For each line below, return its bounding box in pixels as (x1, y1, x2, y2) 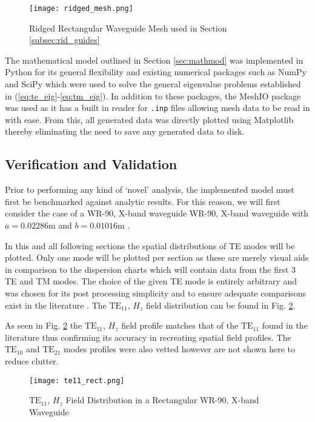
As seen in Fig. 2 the (5, 319, 82, 332)
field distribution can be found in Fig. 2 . (145, 298, 296, 311)
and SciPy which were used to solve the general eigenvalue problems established (5, 78, 301, 90)
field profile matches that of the (121, 319, 239, 332)
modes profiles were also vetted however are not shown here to (64, 343, 295, 355)
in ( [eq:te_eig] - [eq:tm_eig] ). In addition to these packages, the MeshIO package (5, 89, 301, 102)
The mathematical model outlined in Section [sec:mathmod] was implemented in (5, 53, 303, 66)
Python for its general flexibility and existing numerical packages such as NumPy (5, 65, 307, 78)
